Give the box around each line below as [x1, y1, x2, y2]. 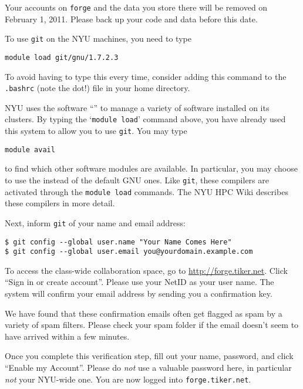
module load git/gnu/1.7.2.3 [5, 53, 119, 62]
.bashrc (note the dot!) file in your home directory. [5, 82, 190, 94]
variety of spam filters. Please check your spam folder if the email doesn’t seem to [5, 318, 299, 331]
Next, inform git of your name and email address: [5, 216, 186, 229]
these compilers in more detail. [5, 197, 115, 209]
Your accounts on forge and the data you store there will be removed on [5, 1, 268, 13]
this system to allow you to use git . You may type [5, 125, 187, 137]
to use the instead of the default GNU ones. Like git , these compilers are [5, 173, 269, 186]
